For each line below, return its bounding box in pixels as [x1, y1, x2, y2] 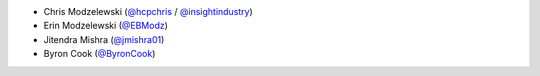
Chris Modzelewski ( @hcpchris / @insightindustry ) [43, 6, 254, 17]
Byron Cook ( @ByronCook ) [43, 48, 156, 60]
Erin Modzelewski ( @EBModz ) [43, 20, 169, 32]
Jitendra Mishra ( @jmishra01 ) [43, 33, 165, 45]
